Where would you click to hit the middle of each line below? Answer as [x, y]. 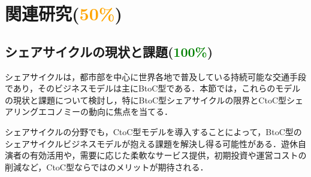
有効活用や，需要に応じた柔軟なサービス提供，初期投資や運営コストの [168, 155]
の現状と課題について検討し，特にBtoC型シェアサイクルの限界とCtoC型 [146, 100]
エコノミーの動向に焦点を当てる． [105, 112]
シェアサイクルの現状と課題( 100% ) [109, 51]
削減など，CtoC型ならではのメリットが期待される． [107, 167]
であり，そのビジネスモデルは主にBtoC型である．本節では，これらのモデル [153, 88]
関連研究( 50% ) [64, 13]
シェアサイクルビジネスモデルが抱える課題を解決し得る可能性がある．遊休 [151, 143]
